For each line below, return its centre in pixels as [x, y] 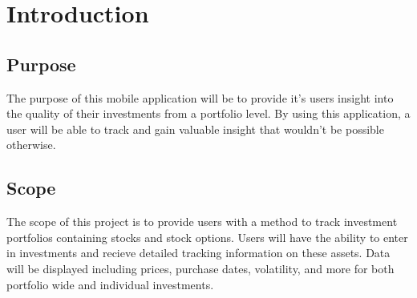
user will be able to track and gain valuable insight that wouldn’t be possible [195, 129]
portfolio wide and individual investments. [110, 284]
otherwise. [31, 145]
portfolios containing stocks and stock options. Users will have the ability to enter [207, 237]
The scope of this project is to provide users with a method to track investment [202, 221]
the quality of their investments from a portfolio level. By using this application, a [208, 113]
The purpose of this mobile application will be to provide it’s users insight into [200, 97]
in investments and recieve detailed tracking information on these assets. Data [198, 253]
